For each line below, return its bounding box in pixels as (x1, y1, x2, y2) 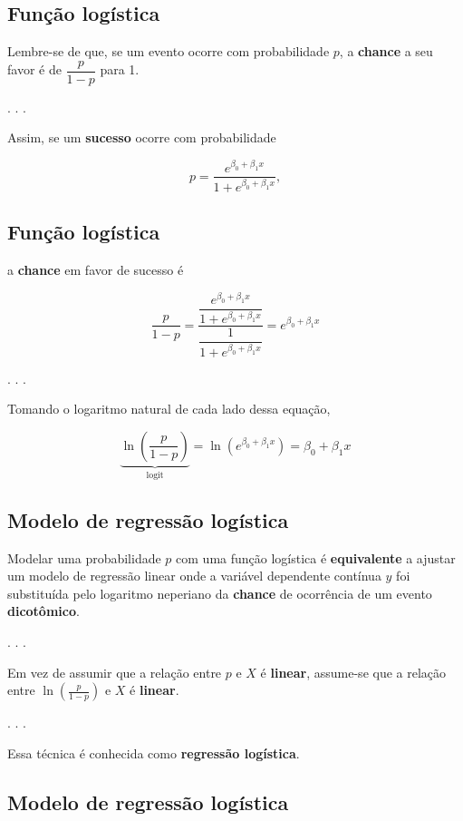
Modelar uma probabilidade (7, 548, 161, 567)
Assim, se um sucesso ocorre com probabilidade (7, 128, 276, 147)
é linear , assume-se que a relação (260, 662, 447, 681)
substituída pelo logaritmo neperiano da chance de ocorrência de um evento (7, 583, 432, 602)
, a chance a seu (339, 42, 433, 61)
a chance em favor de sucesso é (7, 260, 184, 279)
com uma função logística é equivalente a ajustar (176, 548, 456, 567)
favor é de (7, 60, 62, 79)
